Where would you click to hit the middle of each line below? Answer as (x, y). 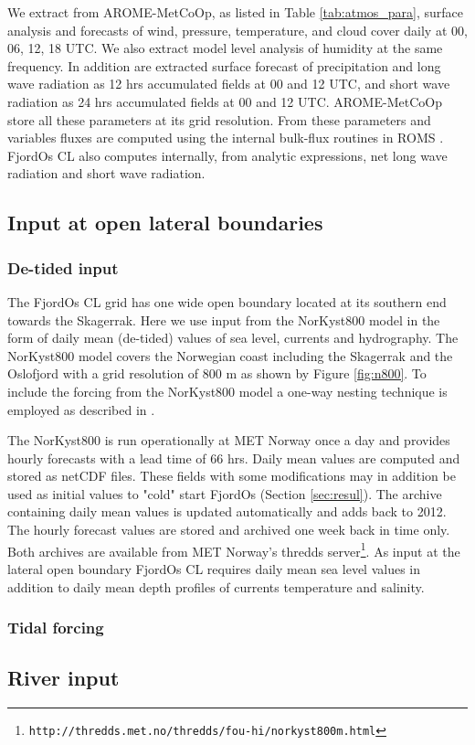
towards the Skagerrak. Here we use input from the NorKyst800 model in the (224, 319)
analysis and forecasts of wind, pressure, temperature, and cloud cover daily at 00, (237, 30)
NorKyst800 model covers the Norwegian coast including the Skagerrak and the (230, 355)
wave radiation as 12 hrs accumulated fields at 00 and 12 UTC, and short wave (229, 84)
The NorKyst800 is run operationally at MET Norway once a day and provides (229, 440)
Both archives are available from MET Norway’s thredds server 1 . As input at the (234, 549)
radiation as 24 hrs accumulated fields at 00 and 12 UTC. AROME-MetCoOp (225, 101)
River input (63, 678)
